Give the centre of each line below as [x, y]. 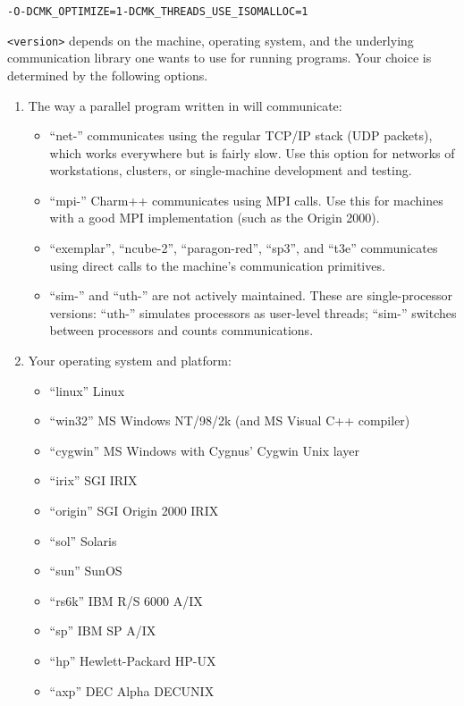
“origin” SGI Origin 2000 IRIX [134, 510]
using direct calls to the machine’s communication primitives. [217, 265]
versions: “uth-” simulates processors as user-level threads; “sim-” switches [253, 312]
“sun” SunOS [86, 571]
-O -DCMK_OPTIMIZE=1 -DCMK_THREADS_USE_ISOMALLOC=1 [158, 12]
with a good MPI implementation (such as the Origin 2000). [215, 218]
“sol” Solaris [83, 540]
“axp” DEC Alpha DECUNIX [132, 690]
